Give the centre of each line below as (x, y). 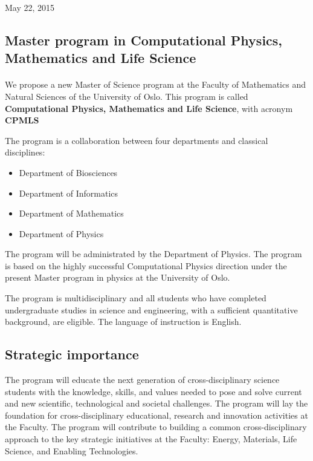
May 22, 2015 (30, 7)
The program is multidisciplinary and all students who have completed (136, 298)
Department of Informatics (69, 193)
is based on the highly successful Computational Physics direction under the (146, 265)
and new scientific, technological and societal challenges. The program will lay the (156, 403)
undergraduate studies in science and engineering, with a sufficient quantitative (151, 309)
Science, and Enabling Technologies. (72, 450)
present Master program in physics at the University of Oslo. (118, 277)
